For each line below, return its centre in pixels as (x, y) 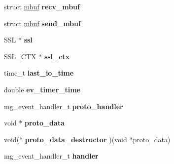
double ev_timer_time (42, 89)
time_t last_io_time (39, 73)
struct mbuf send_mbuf (42, 23)
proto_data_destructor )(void (76, 139)
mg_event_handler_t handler (51, 156)
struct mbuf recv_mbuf (42, 6)
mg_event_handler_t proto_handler (64, 106)
